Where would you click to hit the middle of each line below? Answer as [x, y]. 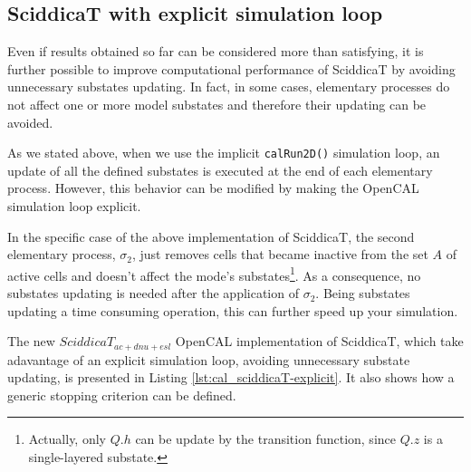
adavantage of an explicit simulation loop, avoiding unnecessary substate [209, 359]
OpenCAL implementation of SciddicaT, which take [319, 341]
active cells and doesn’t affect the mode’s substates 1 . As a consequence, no [214, 274]
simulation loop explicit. [74, 206]
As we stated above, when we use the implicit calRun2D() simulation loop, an [224, 153]
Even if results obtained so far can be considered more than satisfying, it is [216, 51]
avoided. [30, 122]
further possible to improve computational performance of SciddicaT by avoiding [231, 68]
